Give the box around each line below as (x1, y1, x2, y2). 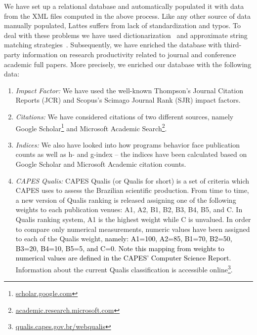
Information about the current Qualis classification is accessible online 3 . (15, 262, 233, 274)
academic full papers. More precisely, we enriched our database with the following (4, 59, 252, 69)
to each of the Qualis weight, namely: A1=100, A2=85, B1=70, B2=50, (15, 233, 232, 244)
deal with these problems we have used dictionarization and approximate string (4, 30, 248, 40)
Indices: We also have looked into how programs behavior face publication (15, 139, 240, 149)
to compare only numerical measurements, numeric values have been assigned (15, 223, 250, 234)
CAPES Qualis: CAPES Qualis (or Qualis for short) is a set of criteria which (15, 175, 250, 186)
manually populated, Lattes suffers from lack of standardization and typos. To (4, 20, 241, 31)
